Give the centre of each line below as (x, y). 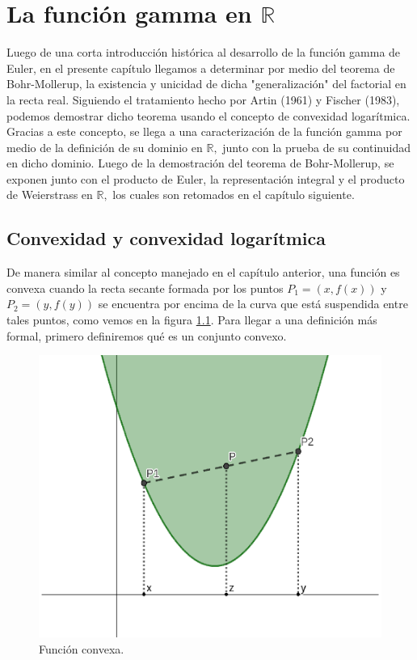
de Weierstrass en (50, 195)
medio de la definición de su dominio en (105, 147)
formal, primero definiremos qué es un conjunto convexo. (147, 335)
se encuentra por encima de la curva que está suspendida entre (253, 304)
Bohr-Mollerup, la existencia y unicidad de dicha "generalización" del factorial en (206, 84)
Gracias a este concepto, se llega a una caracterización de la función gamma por (204, 131)
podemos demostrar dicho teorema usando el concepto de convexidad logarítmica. (208, 115)
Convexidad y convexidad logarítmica (166, 238)
